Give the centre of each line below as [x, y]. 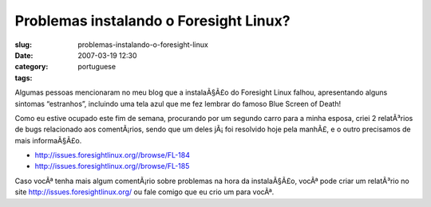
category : [32, 67]
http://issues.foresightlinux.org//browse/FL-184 [113, 155]
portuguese [97, 67]
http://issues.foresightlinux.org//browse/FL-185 [112, 166]
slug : [23, 45]
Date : [24, 55]
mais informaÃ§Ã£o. [48, 140]
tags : [24, 78]
